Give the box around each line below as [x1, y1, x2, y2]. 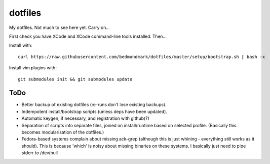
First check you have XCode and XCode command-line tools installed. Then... [9, 33, 167, 39]
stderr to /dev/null [21, 150, 58, 156]
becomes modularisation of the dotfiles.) [21, 129, 104, 135]
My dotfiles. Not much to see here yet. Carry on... [9, 25, 110, 30]
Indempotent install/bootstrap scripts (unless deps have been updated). [21, 109, 167, 114]
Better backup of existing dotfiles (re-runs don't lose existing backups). [21, 102, 167, 108]
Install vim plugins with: [9, 65, 57, 71]
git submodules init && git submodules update [18, 76, 133, 82]
